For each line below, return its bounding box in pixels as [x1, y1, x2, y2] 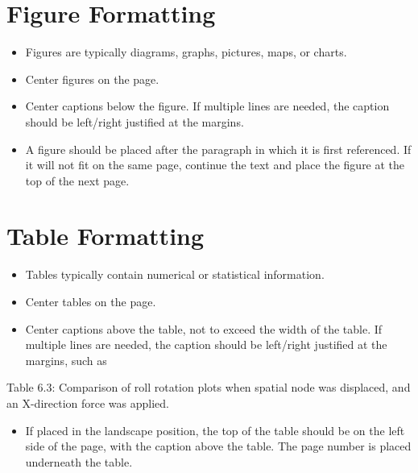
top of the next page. [25, 172, 130, 189]
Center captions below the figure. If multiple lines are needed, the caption [25, 98, 390, 114]
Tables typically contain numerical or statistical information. [25, 266, 325, 283]
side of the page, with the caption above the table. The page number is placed [25, 438, 412, 454]
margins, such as [25, 351, 107, 368]
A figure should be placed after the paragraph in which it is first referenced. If [25, 140, 412, 157]
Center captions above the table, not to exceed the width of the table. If [25, 320, 383, 337]
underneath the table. [25, 453, 133, 470]
